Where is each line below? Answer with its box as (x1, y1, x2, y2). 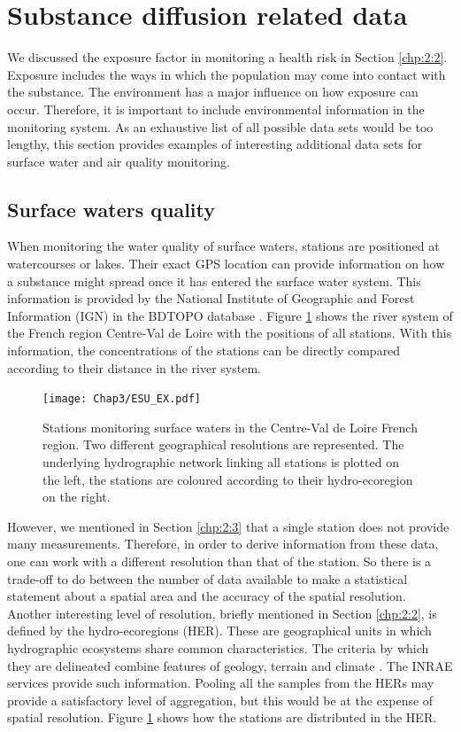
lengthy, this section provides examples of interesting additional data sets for (7, 135, 423, 153)
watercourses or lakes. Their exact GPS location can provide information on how (7, 254, 445, 273)
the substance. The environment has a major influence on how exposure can (7, 82, 419, 101)
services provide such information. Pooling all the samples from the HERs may (7, 674, 434, 692)
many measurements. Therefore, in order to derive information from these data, (7, 534, 439, 553)
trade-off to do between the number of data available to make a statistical (7, 569, 408, 588)
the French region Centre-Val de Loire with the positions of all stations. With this (7, 323, 452, 342)
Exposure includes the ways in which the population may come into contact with (7, 65, 446, 83)
